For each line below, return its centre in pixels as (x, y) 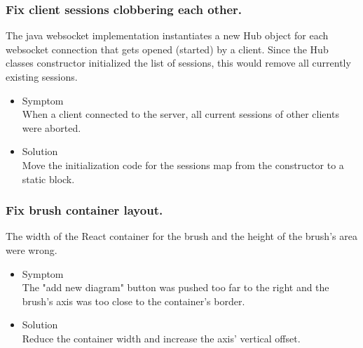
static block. (48, 179)
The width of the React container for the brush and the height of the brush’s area (181, 236)
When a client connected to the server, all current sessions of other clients (180, 114)
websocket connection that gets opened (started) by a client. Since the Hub (167, 49)
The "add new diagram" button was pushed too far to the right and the (176, 287)
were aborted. (52, 127)
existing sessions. (42, 76)
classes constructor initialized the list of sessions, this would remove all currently (178, 63)
